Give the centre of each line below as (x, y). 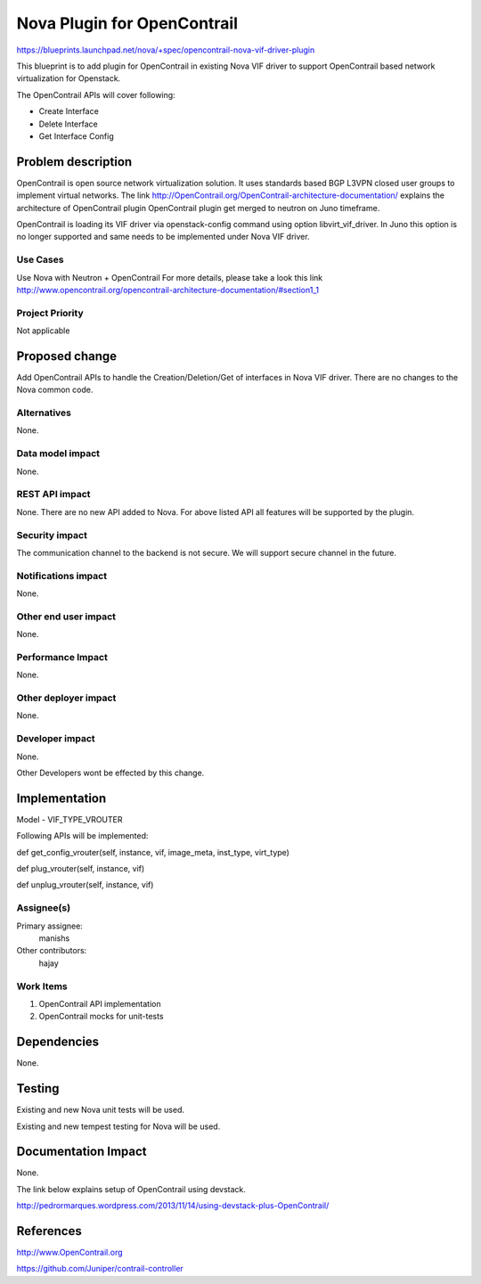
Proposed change (67, 356)
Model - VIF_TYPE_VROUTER (69, 819)
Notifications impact (61, 576)
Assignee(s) (44, 908)
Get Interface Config (77, 136)
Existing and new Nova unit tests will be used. (100, 1110)
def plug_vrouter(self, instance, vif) (81, 869)
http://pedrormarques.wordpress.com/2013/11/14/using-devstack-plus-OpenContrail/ (173, 1206)
